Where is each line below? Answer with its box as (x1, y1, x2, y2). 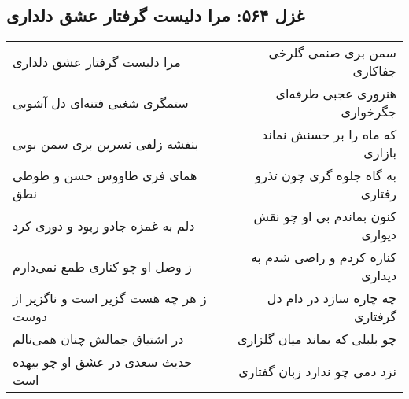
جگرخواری (341, 102, 396, 121)
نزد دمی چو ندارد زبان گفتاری (238, 361, 396, 380)
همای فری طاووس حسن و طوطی (13, 166, 197, 185)
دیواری (361, 225, 396, 244)
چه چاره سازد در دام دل (267, 289, 396, 308)
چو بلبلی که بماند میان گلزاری (237, 330, 396, 349)
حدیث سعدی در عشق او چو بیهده (13, 353, 193, 371)
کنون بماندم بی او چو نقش (253, 207, 396, 226)
